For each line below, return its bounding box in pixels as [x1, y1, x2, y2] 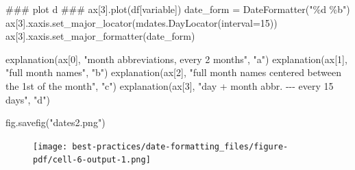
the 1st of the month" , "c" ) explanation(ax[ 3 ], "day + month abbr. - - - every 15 [5, 78, 334, 93]
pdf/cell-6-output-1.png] [33, 155, 151, 165]
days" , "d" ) [5, 92, 50, 106]
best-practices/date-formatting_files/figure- [72, 141, 289, 151]
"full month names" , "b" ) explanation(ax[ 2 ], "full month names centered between [5, 65, 342, 80]
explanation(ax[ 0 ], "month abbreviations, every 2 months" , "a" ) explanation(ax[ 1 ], [5, 51, 347, 66]
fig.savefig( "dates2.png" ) [5, 115, 106, 130]
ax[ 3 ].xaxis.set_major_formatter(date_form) [5, 29, 195, 43]
